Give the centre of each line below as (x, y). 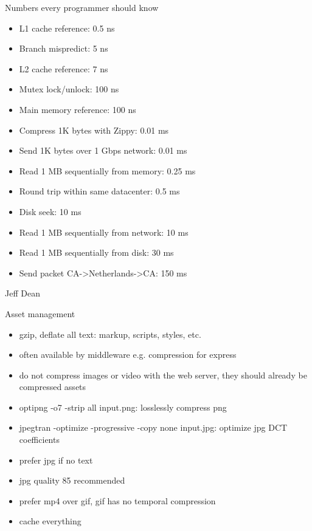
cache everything (50, 521)
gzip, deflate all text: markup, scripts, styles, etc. (110, 334)
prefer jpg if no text (56, 460)
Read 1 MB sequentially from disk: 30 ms (96, 252)
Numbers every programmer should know (82, 7)
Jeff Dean (23, 293)
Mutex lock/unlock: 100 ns (69, 89)
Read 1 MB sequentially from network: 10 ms (104, 232)
